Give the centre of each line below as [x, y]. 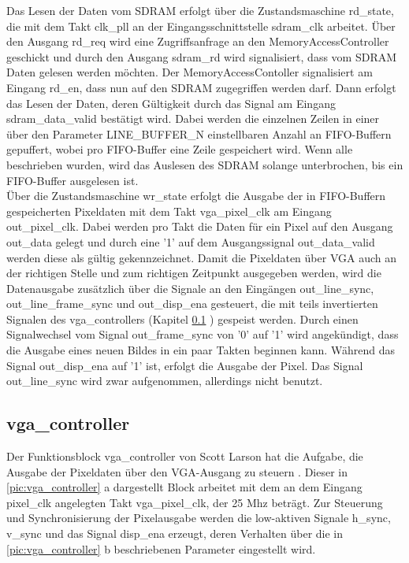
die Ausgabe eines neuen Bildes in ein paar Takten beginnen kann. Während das [201, 350]
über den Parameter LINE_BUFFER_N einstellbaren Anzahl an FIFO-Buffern [199, 133]
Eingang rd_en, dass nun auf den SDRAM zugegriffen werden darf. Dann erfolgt [201, 87]
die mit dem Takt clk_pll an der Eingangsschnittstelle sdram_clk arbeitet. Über [201, 26]
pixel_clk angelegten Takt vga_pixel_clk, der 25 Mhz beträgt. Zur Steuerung [195, 502]
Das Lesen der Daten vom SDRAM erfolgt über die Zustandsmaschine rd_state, [200, 10]
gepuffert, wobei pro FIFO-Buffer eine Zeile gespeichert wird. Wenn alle [180, 149]
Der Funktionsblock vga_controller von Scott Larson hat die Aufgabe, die [185, 456]
